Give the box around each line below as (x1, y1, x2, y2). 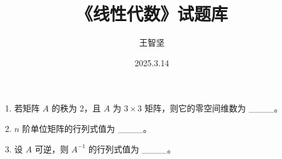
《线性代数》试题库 (75, 1, 228, 26)
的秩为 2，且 (51, 102, 101, 114)
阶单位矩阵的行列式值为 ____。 (22, 122, 152, 134)
